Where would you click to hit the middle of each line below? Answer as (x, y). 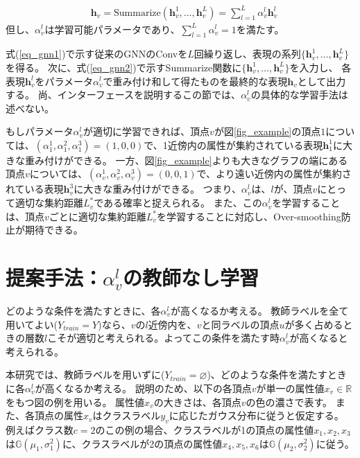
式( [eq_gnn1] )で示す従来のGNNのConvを (97, 54)
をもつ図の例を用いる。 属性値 (75, 402)
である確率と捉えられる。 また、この (178, 203)
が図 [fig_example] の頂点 (267, 131)
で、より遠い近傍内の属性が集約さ (274, 174)
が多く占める (314, 324)
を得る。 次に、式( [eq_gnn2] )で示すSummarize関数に (124, 67)
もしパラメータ (40, 131)
